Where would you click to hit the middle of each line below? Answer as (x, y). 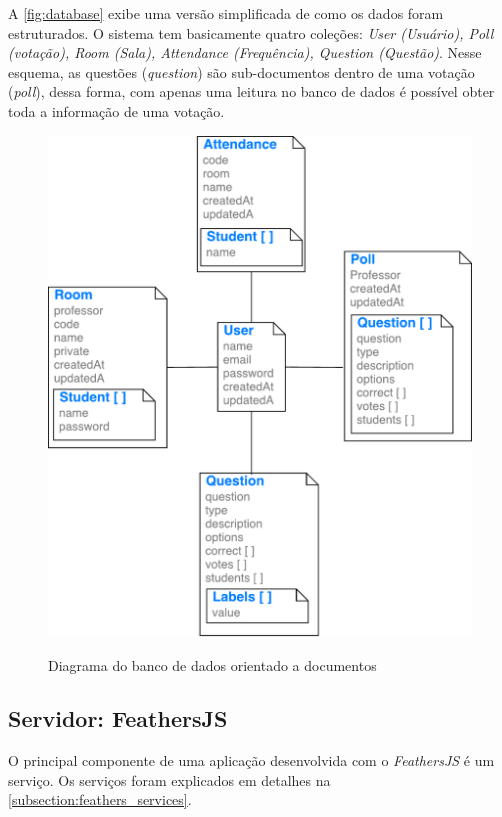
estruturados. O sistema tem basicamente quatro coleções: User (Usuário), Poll (251, 32)
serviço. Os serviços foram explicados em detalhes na (169, 779)
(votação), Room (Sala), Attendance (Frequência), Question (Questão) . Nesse (245, 52)
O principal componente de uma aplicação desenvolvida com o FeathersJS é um (251, 760)
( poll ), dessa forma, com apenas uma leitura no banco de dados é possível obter (251, 91)
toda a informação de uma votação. (116, 110)
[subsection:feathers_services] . (100, 799)
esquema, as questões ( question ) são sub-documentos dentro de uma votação (241, 71)
